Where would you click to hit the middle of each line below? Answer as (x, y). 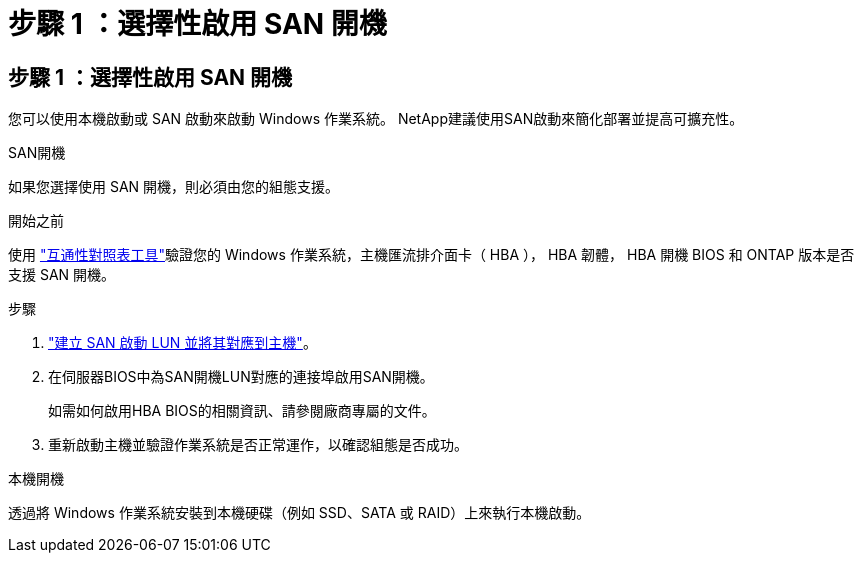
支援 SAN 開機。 (62, 275)
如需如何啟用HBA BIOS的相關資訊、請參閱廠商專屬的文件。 (242, 411)
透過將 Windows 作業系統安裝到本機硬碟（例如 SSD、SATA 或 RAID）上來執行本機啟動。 (299, 513)
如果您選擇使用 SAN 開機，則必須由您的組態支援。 (174, 187)
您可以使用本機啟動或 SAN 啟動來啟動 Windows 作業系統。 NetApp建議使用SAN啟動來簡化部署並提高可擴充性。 (376, 119)
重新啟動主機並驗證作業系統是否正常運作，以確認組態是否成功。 (258, 445)
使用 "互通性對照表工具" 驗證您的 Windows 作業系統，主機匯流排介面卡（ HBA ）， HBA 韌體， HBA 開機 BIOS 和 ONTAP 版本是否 (431, 255)
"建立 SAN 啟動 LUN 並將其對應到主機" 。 (182, 343)
